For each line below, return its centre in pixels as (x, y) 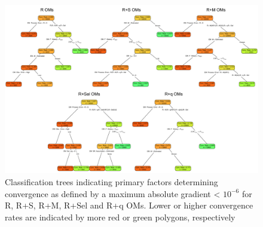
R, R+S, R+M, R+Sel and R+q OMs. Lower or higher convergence (129, 205)
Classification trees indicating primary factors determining (111, 181)
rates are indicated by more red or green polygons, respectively (120, 217)
